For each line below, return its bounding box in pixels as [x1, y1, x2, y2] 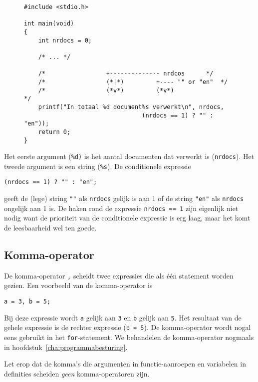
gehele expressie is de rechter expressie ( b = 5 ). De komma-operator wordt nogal [4, 322, 251, 332]
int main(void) [24, 20, 74, 27]
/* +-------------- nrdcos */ [38, 70, 214, 77]
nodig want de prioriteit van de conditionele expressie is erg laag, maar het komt [4, 212, 251, 223]
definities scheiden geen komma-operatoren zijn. [4, 368, 150, 378]
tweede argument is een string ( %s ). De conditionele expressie [4, 160, 191, 171]
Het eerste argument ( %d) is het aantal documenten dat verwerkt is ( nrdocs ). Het [4, 151, 255, 161]
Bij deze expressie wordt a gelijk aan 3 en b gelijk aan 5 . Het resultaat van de [4, 312, 242, 322]
